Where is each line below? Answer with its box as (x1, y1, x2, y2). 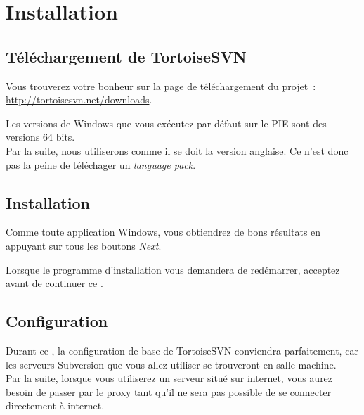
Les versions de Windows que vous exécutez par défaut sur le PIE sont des (6, 115, 327, 130)
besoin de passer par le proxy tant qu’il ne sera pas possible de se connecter (6, 384, 332, 399)
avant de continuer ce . (6, 276, 103, 290)
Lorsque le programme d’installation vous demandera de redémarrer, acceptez (6, 262, 340, 276)
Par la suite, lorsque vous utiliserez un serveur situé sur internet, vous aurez (6, 371, 333, 385)
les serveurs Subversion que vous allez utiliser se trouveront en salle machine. (6, 357, 337, 371)
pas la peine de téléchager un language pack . (6, 157, 196, 172)
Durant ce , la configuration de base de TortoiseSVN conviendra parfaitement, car (6, 343, 358, 357)
